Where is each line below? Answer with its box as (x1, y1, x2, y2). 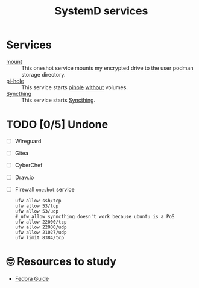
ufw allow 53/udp (14, 208, 59, 214)
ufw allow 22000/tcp (14, 219, 67, 225)
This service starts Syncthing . (21, 96, 95, 104)
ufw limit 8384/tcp (14, 235, 65, 241)
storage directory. (21, 70, 66, 78)
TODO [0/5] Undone (6, 117, 109, 131)
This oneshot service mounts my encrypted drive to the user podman (21, 64, 194, 72)
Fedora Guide (14, 275, 49, 283)
